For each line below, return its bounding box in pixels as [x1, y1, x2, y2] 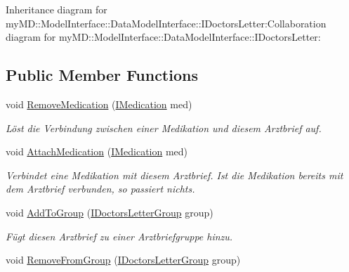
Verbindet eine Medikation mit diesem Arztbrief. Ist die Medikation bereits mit [6, 167, 343, 182]
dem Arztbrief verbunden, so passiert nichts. [6, 181, 195, 196]
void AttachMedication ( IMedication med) [6, 144, 188, 159]
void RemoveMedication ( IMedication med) [6, 96, 192, 111]
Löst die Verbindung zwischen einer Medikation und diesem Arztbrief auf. [6, 120, 322, 135]
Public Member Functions [6, 64, 198, 86]
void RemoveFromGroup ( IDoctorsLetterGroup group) [6, 252, 241, 267]
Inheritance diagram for [6, 2, 107, 16]
